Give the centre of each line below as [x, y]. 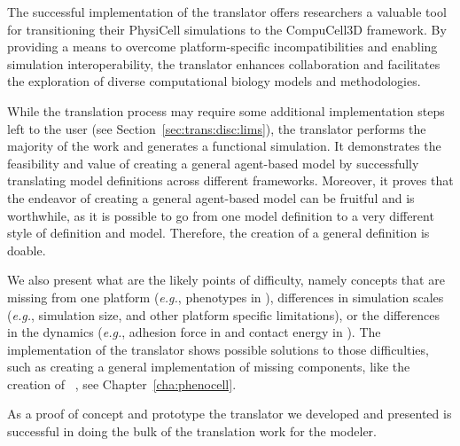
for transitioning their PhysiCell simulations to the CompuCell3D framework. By [227, 29]
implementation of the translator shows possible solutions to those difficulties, [218, 349]
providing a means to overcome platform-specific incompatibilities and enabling [222, 47]
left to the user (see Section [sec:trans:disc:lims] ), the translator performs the [217, 128]
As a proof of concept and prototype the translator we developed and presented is [230, 414]
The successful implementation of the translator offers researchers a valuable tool [227, 12]
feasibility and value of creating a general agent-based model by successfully [213, 163]
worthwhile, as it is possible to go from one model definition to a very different [221, 215]
